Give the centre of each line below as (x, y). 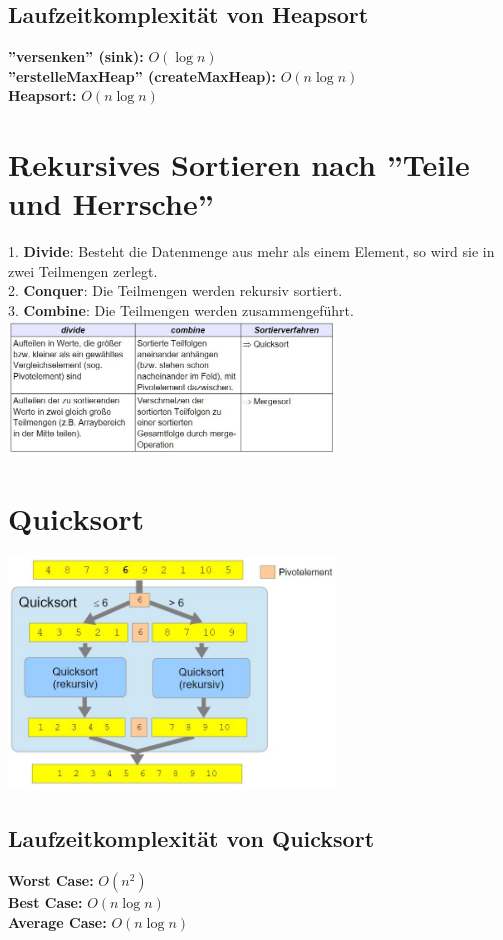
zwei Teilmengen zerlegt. (83, 270)
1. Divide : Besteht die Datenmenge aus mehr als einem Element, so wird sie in (251, 251)
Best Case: (45, 902)
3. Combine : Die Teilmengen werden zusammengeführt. (181, 310)
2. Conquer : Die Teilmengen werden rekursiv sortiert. (175, 290)
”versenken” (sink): (76, 56)
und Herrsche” (111, 203)
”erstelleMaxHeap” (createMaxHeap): (142, 75)
